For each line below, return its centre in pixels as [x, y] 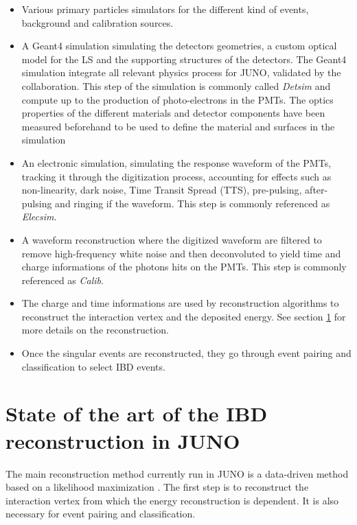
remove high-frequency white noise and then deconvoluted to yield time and [181, 253]
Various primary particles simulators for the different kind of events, [165, 9]
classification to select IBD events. [93, 366]
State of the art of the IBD [137, 413]
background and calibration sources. [97, 22]
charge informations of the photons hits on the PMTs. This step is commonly [184, 267]
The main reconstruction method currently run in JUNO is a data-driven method [177, 473]
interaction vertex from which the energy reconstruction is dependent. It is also [172, 500]
